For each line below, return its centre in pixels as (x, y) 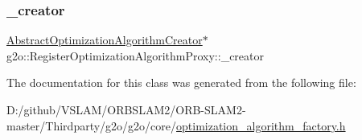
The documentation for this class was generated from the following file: (181, 82)
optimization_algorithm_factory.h (261, 125)
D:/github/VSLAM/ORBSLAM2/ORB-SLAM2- (126, 109)
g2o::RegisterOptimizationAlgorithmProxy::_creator (135, 55)
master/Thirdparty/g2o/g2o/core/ (92, 125)
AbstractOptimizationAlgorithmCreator (105, 40)
